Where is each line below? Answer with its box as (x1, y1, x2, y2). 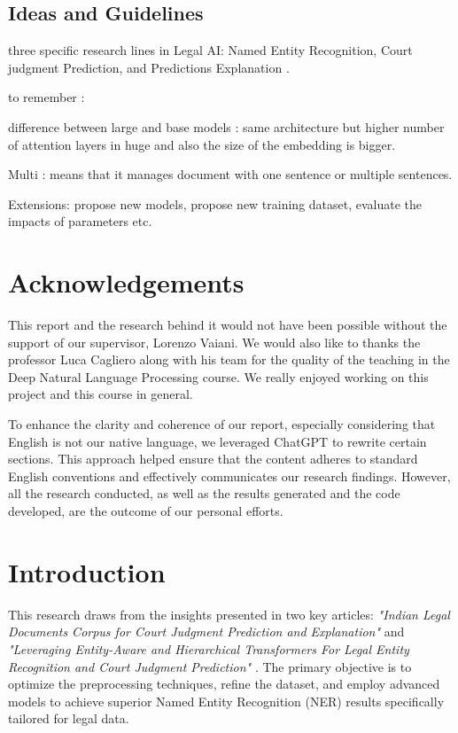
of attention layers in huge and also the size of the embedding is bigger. (8, 135, 396, 153)
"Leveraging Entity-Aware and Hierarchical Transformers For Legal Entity (8, 639, 409, 658)
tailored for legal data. (8, 709, 129, 728)
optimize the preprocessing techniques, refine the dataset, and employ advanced (8, 675, 440, 693)
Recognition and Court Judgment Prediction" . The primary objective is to (8, 657, 412, 675)
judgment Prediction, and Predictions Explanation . (8, 58, 290, 76)
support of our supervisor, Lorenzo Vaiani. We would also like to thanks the (8, 332, 421, 351)
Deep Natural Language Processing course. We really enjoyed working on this (8, 367, 429, 386)
